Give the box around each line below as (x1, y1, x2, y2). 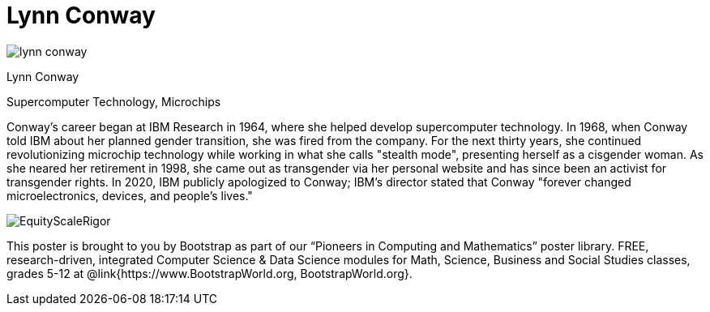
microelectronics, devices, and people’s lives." (6, 188, 253, 203)
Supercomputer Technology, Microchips (6, 94, 221, 109)
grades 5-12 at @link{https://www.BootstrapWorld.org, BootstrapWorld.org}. (6, 266, 413, 280)
